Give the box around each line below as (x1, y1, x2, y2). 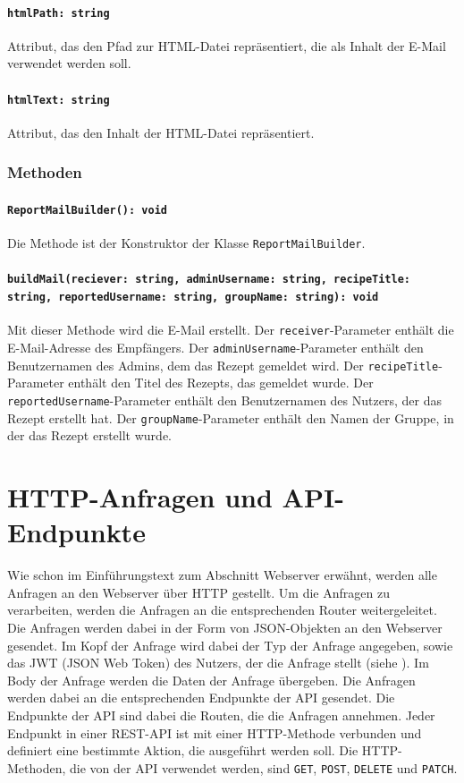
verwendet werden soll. (7, 54, 131, 72)
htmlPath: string (7, 6, 110, 20)
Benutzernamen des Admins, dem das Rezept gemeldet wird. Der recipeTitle (7, 355, 439, 374)
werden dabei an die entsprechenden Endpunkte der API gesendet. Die (7, 688, 395, 707)
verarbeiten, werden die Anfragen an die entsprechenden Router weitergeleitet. (7, 600, 437, 619)
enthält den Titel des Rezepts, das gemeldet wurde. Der (68, 373, 374, 392)
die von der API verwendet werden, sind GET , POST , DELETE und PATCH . (70, 758, 458, 777)
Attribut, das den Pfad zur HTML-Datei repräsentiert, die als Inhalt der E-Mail (7, 36, 446, 55)
